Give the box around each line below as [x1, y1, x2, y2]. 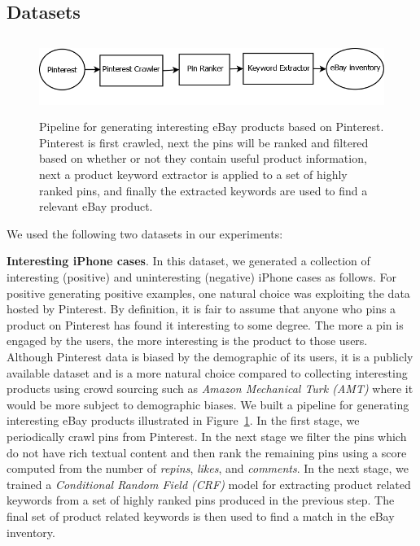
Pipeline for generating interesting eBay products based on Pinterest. [39, 118, 384, 135]
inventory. [7, 523, 55, 540]
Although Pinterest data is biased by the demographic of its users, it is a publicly [7, 348, 413, 365]
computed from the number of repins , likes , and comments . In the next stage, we [7, 460, 409, 477]
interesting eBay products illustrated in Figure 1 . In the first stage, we [7, 412, 360, 429]
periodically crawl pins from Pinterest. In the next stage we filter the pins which [7, 427, 407, 444]
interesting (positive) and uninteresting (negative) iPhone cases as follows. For [7, 269, 396, 286]
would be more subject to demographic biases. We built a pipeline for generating [7, 395, 409, 413]
